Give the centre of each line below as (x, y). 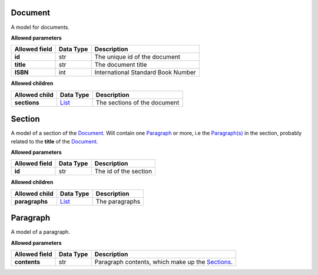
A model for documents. (40, 27)
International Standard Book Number (145, 73)
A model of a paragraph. (40, 232)
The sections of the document (138, 102)
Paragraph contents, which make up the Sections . (163, 262)
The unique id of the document (138, 57)
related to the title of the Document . (54, 141)
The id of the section (123, 171)
